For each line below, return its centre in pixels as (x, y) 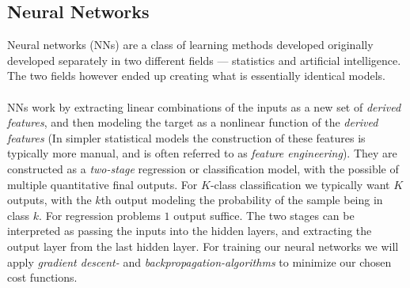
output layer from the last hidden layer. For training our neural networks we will (203, 246)
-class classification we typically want (300, 184)
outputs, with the (49, 200)
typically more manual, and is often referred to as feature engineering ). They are (202, 153)
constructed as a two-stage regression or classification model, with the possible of (203, 168)
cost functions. (42, 277)
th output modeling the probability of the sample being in (242, 200)
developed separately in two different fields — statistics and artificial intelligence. (204, 60)
